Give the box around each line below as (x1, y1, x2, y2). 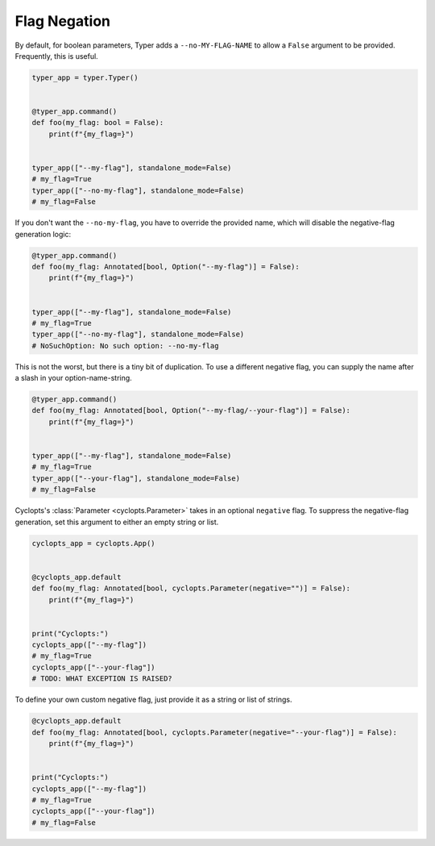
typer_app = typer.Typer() (31, 73, 139, 82)
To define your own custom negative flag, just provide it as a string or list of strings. (14, 694, 293, 705)
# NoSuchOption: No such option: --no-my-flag (31, 341, 219, 350)
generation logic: (14, 229, 72, 239)
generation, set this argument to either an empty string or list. (14, 517, 219, 527)
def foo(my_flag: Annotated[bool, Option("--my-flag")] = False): (31, 262, 300, 271)
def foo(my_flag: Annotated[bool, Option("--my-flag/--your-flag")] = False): (31, 406, 350, 415)
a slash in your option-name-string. (14, 373, 132, 383)
